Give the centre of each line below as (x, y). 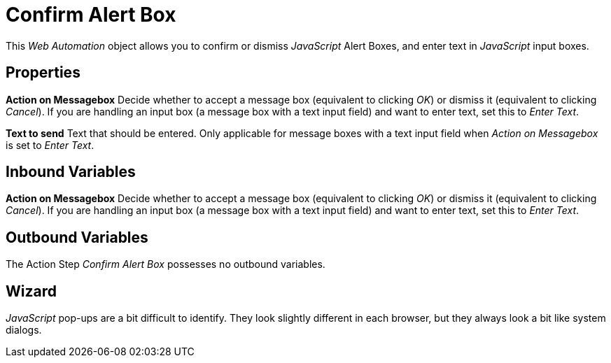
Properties (43, 73)
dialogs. (24, 330)
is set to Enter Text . (50, 145)
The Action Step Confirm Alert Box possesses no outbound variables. (166, 264)
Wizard (31, 291)
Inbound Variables (71, 172)
